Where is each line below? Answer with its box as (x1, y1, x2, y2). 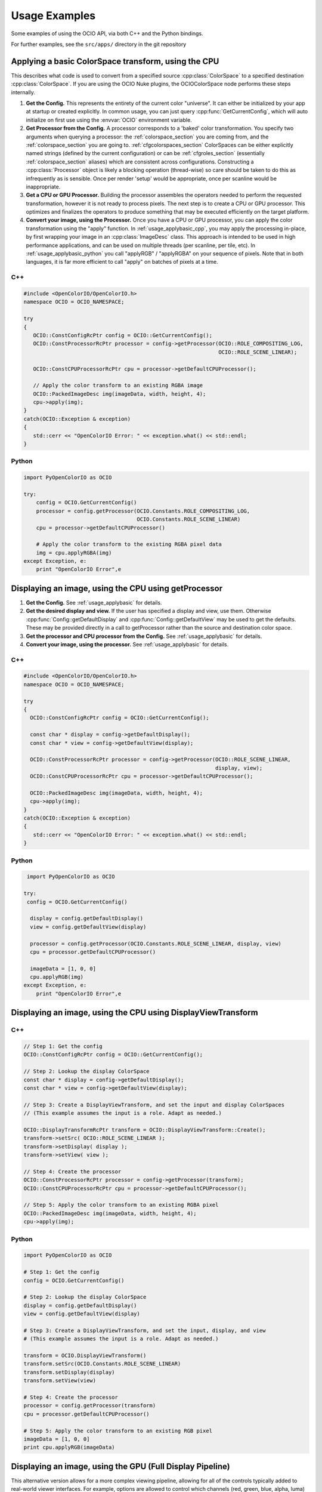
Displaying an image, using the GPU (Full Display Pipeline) (11, 1461, 230, 1471)
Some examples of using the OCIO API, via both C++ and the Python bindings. (11, 30, 203, 37)
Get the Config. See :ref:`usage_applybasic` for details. (26, 599, 162, 606)
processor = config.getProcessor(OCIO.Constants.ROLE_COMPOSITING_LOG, (36, 507, 250, 514)
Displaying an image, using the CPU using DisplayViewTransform (11, 1007, 259, 1018)
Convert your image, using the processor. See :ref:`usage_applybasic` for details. (26, 640, 229, 648)
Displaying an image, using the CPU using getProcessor (11, 583, 223, 593)
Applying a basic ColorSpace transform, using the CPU (11, 56, 219, 66)
